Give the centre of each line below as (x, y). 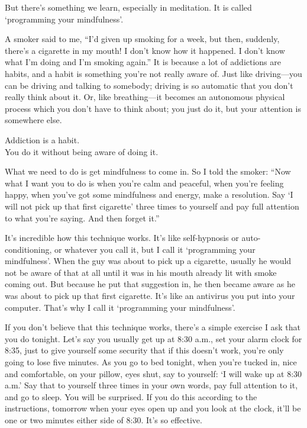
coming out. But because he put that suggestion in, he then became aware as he (150, 284)
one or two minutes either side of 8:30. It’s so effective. (104, 420)
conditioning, (28, 249)
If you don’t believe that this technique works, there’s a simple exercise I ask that (153, 327)
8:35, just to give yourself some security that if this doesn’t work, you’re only (144, 350)
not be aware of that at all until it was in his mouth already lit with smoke (141, 272)
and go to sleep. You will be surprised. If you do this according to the (131, 396)
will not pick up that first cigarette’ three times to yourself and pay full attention (152, 206)
